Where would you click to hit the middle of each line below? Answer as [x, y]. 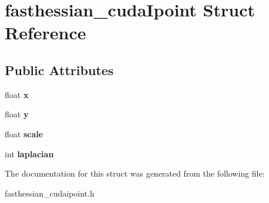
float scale [24, 133]
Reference [46, 33]
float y [17, 114]
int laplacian [29, 153]
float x [17, 94]
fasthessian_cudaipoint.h [50, 193]
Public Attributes [59, 70]
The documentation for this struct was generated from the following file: [135, 173]
